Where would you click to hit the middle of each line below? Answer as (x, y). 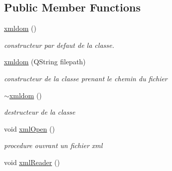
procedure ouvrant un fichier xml (53, 145)
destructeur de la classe (40, 112)
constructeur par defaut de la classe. (59, 45)
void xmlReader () (32, 162)
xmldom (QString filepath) (45, 62)
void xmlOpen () (29, 128)
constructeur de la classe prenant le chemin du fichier (86, 78)
